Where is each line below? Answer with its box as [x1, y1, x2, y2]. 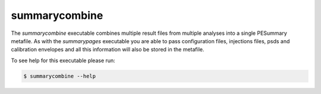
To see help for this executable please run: [11, 57, 115, 64]
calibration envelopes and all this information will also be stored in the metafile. [11, 46, 204, 53]
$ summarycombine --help [23, 73, 96, 79]
